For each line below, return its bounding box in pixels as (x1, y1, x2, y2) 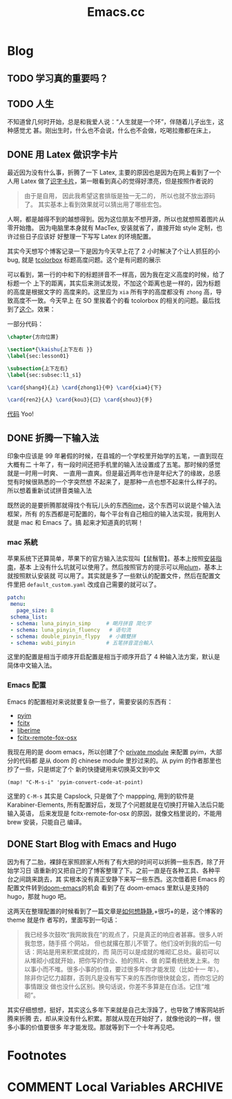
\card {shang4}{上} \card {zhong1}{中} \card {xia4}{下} (7, 384, 162, 391)
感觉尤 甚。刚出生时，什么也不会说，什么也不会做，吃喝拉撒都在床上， (12, 126, 215, 135)
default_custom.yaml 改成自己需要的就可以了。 (26, 580, 160, 589)
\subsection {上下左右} (7, 365, 68, 372)
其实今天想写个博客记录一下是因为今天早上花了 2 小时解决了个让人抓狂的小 (7, 247, 220, 256)
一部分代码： (7, 320, 43, 328)
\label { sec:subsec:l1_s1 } (7, 371, 81, 378)
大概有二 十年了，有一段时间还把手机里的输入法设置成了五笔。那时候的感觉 (7, 461, 221, 469)
